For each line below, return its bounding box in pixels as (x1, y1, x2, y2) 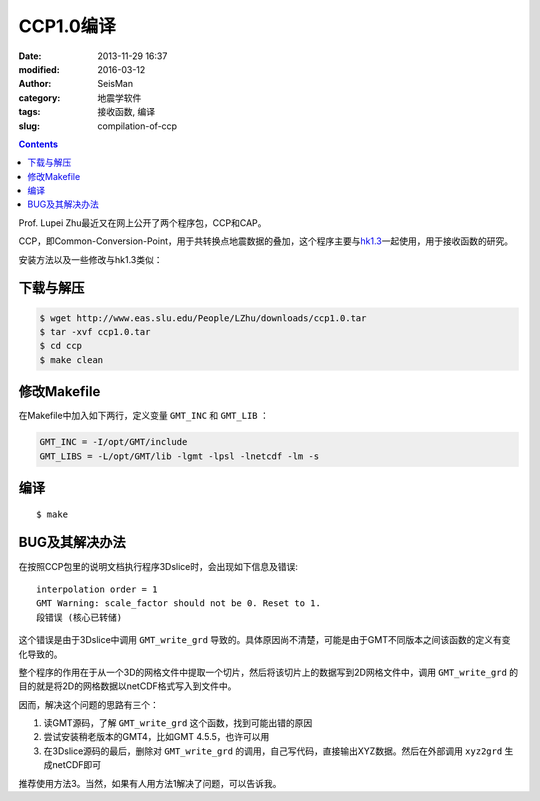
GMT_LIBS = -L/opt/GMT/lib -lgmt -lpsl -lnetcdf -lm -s (39, 450, 320, 462)
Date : (18, 50, 42, 62)
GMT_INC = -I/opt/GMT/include (39, 436, 188, 448)
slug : (18, 120, 40, 132)
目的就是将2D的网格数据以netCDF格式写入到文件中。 (18, 680, 237, 692)
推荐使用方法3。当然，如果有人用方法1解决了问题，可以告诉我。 (18, 777, 282, 789)
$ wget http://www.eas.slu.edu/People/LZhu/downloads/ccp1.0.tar (39, 312, 367, 324)
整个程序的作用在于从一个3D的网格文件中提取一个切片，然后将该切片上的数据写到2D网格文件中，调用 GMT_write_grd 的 (18, 666, 519, 678)
